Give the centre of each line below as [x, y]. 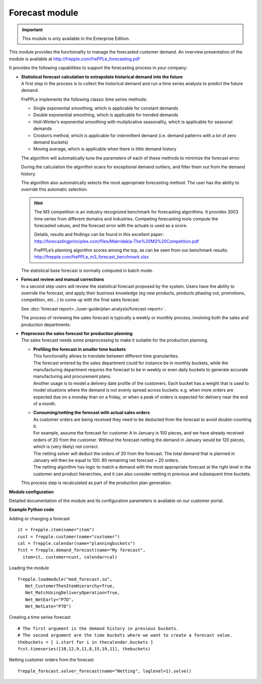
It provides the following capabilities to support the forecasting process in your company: [98, 68]
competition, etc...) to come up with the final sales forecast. [81, 300]
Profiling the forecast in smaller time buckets [80, 349]
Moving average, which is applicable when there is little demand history [105, 149]
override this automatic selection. [55, 189]
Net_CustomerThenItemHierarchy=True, [70, 586]
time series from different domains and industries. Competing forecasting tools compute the [126, 218]
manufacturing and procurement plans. [72, 377]
